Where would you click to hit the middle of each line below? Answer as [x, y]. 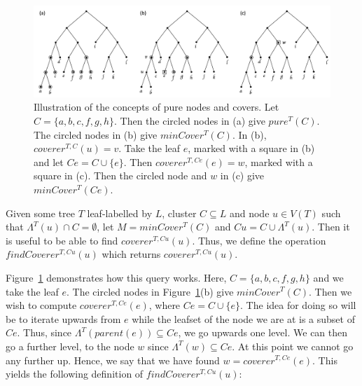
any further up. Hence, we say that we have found [113, 360]
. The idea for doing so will [298, 305]
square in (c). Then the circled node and [120, 175]
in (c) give [242, 175]
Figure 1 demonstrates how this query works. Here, [116, 277]
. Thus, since [44, 332]
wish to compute [41, 305]
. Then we [330, 291]
